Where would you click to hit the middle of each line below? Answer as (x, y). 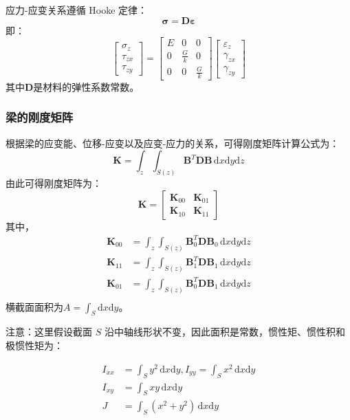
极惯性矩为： (34, 345)
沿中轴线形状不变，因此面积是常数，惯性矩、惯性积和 (225, 332)
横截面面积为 (34, 306)
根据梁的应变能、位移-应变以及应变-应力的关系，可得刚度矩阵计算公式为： (173, 143)
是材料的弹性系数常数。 (86, 86)
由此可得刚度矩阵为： (54, 183)
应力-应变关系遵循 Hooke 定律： (77, 10)
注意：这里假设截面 (49, 332)
